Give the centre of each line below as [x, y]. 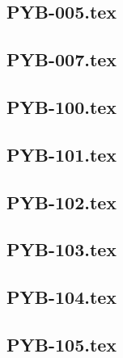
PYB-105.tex [62, 344]
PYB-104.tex [62, 297]
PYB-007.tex [62, 59]
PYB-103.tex [62, 249]
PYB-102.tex [62, 202]
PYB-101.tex [62, 154]
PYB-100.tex [62, 106]
